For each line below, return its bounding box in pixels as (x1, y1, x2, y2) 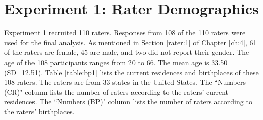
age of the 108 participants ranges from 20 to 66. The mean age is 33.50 (4, 56, 228, 67)
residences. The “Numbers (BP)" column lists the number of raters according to (4, 96, 252, 107)
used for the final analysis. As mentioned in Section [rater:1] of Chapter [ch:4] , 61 (4, 37, 257, 47)
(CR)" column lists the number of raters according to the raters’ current (4, 86, 228, 97)
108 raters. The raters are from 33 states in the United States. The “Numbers (4, 77, 246, 87)
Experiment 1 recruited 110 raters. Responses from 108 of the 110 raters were (4, 27, 246, 38)
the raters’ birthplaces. (4, 106, 75, 116)
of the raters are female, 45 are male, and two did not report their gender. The (4, 47, 249, 57)
